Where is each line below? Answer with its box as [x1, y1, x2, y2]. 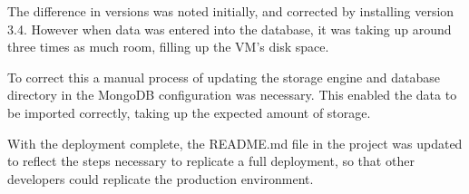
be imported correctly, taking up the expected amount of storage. [7, 102, 371, 121]
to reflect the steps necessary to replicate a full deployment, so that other [7, 151, 415, 170]
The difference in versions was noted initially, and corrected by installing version [7, 2, 454, 20]
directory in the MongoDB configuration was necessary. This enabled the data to [7, 85, 457, 104]
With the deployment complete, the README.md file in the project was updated [7, 133, 463, 152]
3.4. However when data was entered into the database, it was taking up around [7, 19, 452, 38]
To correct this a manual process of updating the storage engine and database [7, 67, 440, 86]
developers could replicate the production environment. [7, 169, 314, 188]
